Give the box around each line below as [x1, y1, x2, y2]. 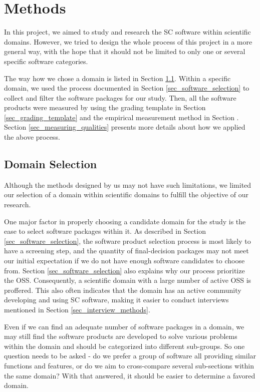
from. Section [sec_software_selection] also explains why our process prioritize [4, 265, 245, 275]
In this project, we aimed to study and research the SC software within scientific [4, 27, 251, 37]
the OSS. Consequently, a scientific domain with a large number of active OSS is [4, 275, 251, 285]
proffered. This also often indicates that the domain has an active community [4, 284, 241, 295]
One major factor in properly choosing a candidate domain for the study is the [4, 216, 246, 226]
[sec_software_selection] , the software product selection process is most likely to [4, 235, 251, 246]
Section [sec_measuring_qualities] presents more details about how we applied [4, 122, 245, 132]
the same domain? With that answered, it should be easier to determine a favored [4, 370, 255, 380]
